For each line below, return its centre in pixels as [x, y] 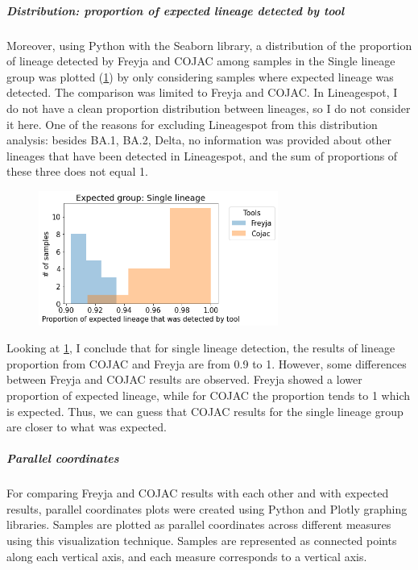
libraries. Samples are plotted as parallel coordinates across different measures [199, 524]
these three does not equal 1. [77, 171]
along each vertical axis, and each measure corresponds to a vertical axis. [187, 556]
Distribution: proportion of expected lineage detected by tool [176, 10]
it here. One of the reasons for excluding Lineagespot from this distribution [192, 124]
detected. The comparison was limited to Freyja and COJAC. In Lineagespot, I [202, 92]
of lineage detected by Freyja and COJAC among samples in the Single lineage [201, 61]
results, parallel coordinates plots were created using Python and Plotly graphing [207, 508]
